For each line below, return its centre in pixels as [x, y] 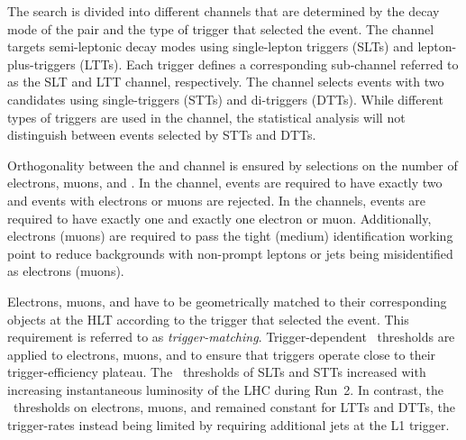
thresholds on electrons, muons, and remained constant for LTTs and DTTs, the [234, 407]
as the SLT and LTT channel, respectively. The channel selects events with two [226, 82]
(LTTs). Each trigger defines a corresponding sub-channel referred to [269, 64]
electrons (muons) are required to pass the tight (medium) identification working [230, 236]
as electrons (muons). [66, 271]
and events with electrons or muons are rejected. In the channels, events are [217, 200]
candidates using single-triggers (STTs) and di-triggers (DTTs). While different [225, 99]
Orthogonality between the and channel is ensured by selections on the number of [233, 165]
